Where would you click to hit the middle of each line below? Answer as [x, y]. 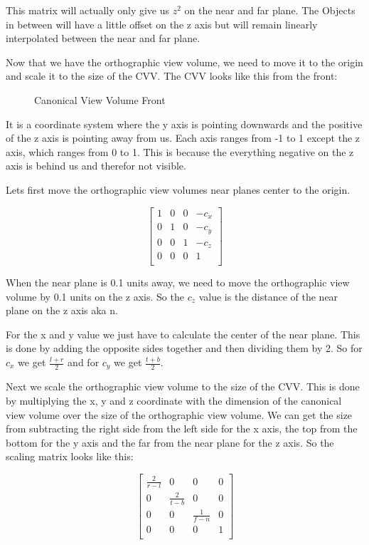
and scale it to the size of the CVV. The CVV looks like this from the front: [172, 76]
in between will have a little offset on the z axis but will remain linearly [162, 24]
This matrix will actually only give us [88, 10]
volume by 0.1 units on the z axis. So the [95, 296]
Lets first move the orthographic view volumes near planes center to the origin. [178, 189]
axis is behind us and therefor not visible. [96, 166]
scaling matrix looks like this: [70, 456]
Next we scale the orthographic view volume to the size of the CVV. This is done [183, 386]
